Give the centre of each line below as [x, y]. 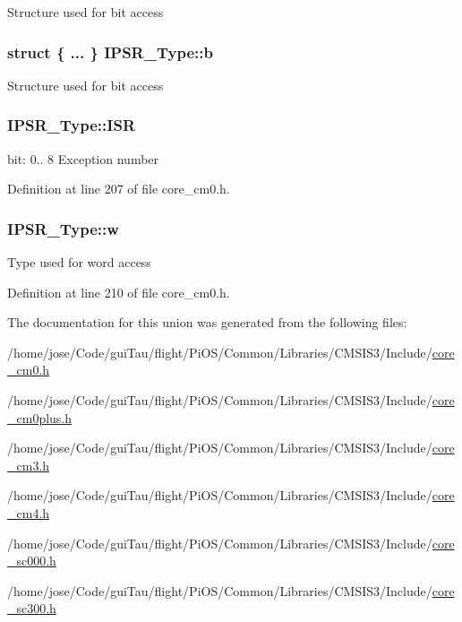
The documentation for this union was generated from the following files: [207, 322]
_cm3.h [29, 465]
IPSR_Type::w [63, 228]
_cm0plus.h [40, 417]
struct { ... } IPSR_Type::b [110, 52]
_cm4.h [29, 512]
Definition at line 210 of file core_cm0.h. [119, 292]
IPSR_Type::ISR [72, 125]
